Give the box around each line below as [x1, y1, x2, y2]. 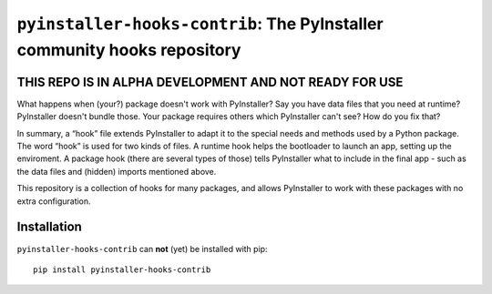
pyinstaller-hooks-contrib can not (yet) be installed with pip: [16, 243, 268, 254]
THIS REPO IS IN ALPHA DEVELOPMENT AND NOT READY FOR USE [16, 74, 404, 90]
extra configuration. [16, 196, 91, 207]
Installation [16, 219, 82, 235]
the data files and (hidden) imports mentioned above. [16, 166, 217, 177]
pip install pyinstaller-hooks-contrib [33, 264, 211, 275]
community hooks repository [16, 39, 241, 60]
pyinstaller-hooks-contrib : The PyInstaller [16, 14, 384, 34]
